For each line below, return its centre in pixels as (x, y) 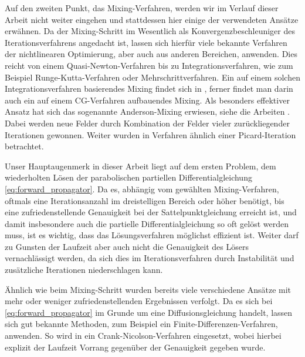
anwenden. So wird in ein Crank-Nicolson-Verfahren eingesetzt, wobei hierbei (143, 336)
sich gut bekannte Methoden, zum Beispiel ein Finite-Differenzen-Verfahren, (141, 324)
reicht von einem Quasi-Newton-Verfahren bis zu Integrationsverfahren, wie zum (149, 65)
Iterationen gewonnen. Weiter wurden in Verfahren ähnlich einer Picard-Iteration (150, 134)
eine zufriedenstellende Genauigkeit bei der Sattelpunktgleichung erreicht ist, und (151, 212)
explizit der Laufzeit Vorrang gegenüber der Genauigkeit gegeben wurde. (135, 347)
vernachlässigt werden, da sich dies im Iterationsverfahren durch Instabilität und (150, 258)
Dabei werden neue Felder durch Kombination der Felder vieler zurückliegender (147, 123)
